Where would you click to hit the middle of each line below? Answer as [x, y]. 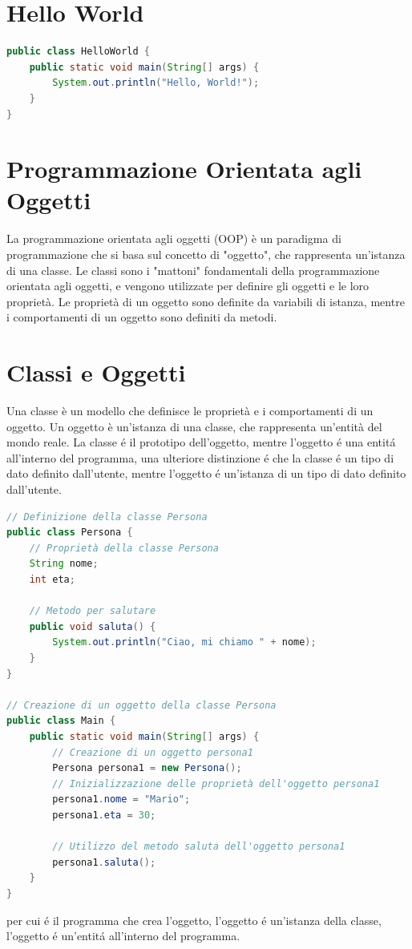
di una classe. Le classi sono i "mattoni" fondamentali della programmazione [193, 270]
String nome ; [64, 564]
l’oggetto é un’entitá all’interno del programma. [123, 936]
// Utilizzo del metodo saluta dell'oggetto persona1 [199, 847]
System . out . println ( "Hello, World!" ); [156, 83]
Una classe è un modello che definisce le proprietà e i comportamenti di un [190, 411]
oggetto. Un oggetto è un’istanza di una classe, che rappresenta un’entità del [194, 426]
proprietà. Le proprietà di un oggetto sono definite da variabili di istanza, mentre [206, 301]
